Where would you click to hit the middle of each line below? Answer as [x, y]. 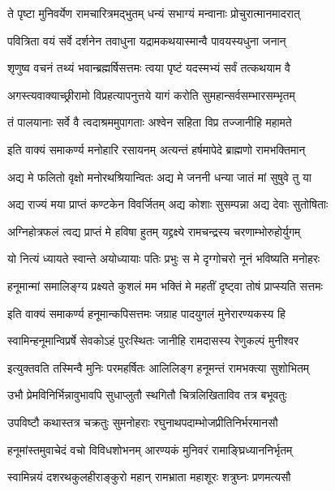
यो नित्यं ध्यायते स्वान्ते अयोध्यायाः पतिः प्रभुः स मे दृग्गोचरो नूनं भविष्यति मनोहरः [164, 258]
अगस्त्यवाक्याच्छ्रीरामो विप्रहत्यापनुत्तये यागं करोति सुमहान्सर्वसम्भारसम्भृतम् [151, 95]
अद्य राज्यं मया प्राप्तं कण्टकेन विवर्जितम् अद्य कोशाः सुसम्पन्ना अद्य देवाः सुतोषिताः [168, 204]
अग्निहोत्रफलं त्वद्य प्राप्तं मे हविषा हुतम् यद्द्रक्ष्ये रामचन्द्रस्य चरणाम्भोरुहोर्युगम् [154, 231]
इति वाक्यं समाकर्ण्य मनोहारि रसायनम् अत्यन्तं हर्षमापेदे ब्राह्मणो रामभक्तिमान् [157, 149]
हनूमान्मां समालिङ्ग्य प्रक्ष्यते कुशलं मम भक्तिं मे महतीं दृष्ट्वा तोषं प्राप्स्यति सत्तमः [165, 285]
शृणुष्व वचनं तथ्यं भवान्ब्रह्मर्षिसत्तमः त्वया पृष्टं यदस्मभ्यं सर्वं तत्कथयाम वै [149, 68]
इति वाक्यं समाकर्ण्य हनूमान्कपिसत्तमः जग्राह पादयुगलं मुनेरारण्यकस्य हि [146, 313]
